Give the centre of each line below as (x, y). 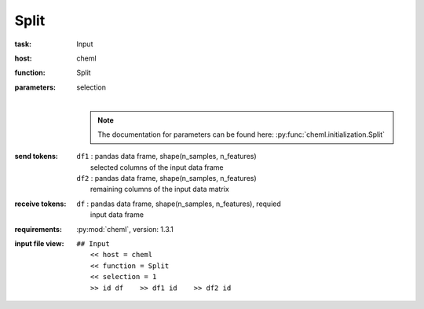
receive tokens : (40, 204)
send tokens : (37, 156)
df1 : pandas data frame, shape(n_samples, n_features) (166, 156)
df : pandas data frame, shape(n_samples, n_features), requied (179, 204)
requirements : (38, 229)
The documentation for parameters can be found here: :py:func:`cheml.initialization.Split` (241, 134)
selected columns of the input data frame (157, 167)
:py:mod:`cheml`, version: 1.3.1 (125, 229)
